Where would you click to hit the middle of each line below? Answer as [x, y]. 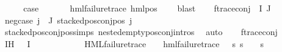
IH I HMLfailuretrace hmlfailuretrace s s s [134, 43]
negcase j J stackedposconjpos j [68, 20]
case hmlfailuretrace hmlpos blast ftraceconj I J [147, 8]
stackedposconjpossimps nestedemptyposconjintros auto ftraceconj [141, 32]
